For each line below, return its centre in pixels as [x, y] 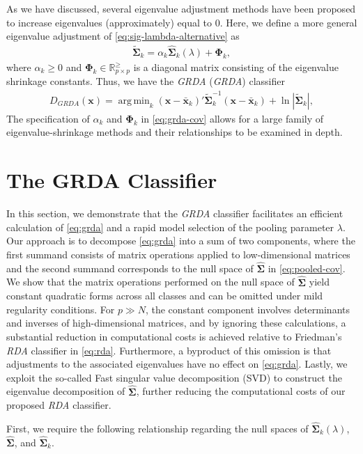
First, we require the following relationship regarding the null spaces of [157, 428]
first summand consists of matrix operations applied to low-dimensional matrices [178, 254]
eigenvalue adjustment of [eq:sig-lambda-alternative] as [123, 36]
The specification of [48, 118]
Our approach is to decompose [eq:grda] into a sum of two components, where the [181, 241]
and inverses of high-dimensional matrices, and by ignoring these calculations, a [176, 323]
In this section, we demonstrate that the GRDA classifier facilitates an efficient [175, 213]
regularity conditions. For [61, 309]
